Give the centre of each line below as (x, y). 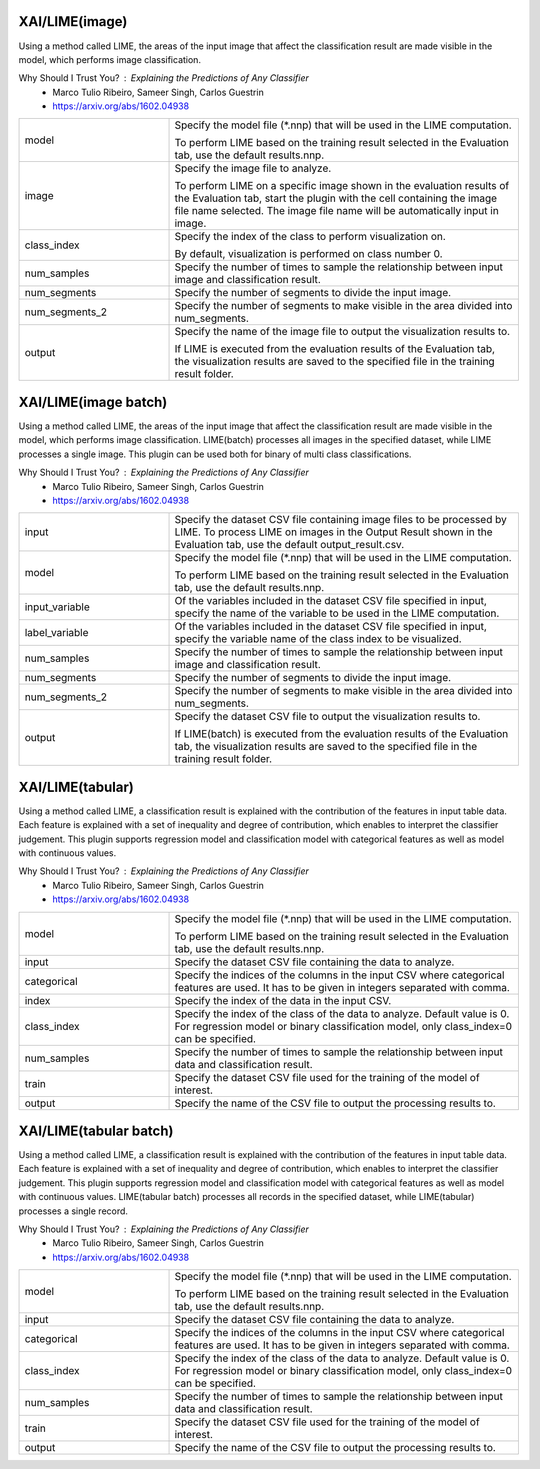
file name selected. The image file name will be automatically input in (336, 211)
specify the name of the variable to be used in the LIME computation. (337, 613)
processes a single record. (73, 1211)
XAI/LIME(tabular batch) (96, 1131)
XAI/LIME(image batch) (93, 401)
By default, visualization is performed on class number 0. (309, 254)
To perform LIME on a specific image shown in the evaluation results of (342, 186)
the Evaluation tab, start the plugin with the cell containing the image (336, 198)
